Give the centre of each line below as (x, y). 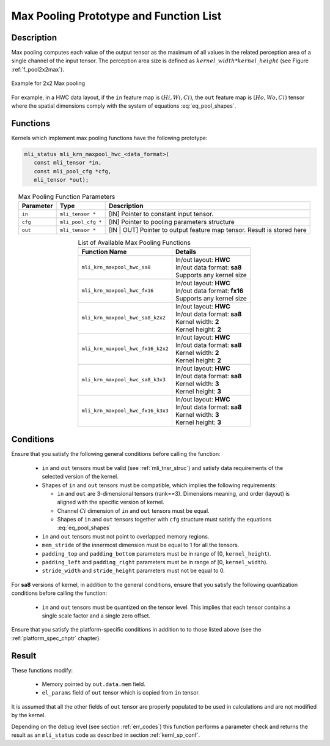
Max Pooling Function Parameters (67, 197)
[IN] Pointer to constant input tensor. (161, 214)
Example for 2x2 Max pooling (48, 83)
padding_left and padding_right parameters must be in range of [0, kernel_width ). (155, 562)
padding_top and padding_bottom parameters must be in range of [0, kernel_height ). (156, 553)
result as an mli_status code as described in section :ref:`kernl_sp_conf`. (106, 735)
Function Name (104, 252)
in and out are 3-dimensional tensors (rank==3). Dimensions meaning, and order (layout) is (174, 493)
